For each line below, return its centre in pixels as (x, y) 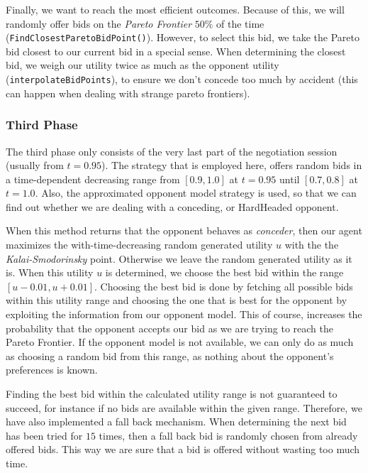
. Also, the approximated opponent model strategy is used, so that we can (196, 193)
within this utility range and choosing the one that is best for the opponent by (177, 300)
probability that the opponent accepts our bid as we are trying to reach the (169, 328)
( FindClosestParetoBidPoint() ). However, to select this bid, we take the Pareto (183, 37)
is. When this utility (50, 272)
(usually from (35, 165)
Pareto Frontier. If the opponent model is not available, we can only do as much (180, 342)
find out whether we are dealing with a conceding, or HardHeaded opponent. (172, 206)
